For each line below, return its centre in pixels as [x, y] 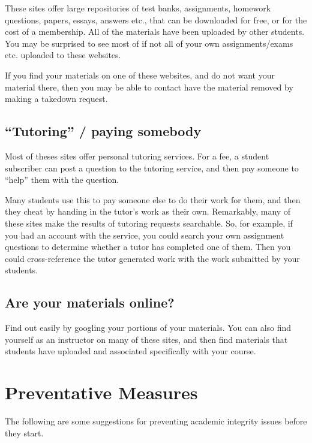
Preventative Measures [101, 392]
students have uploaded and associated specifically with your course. [130, 351]
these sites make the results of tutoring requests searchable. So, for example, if [149, 223]
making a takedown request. [56, 99]
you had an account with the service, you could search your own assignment [145, 235]
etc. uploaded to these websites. [63, 55]
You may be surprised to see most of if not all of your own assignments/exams [149, 43]
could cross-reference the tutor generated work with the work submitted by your [152, 258]
